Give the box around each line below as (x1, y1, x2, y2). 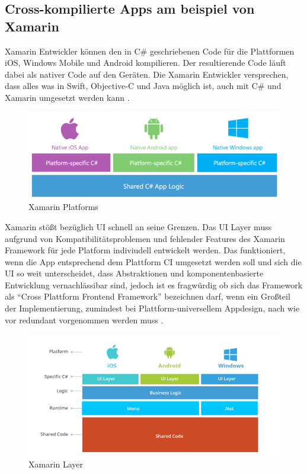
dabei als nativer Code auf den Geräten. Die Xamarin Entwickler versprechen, (5, 68, 289, 80)
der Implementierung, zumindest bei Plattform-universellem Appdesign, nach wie (5, 302, 300, 314)
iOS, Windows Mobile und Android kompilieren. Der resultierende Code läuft (5, 56, 286, 69)
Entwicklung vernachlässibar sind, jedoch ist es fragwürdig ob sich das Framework (5, 278, 303, 291)
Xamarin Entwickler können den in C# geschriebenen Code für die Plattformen (5, 44, 295, 57)
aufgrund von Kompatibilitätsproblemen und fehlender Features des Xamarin (5, 232, 285, 244)
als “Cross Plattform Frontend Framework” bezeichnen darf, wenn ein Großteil (5, 290, 290, 303)
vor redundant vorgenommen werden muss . (5, 313, 164, 326)
